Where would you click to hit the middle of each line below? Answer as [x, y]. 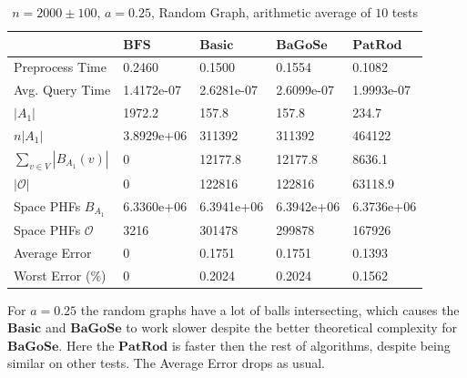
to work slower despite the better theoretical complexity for [292, 327]
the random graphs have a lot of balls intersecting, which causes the [270, 309]
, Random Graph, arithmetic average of [261, 12]
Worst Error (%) [60, 275]
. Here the [86, 345]
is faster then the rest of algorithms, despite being [311, 345]
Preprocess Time [60, 67]
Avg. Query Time [62, 90]
